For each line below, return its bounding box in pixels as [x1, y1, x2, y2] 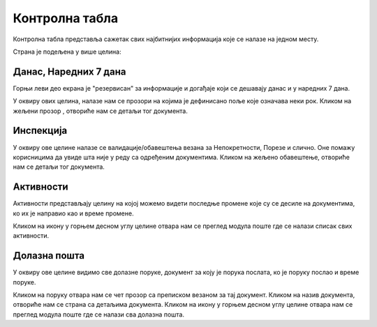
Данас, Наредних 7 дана [13, 66, 126, 77]
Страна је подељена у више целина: [13, 47, 121, 56]
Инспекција [13, 125, 68, 137]
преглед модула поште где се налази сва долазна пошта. [13, 310, 185, 319]
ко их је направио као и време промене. [13, 209, 134, 218]
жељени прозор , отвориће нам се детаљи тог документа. [13, 107, 188, 115]
